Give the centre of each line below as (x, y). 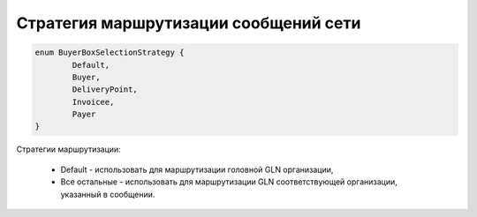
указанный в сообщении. (108, 194)
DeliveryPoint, (105, 90)
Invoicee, (93, 102)
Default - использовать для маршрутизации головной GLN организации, (197, 169)
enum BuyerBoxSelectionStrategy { (110, 52)
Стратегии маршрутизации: (68, 149)
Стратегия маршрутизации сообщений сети (189, 23)
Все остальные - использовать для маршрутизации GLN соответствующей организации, (229, 182)
